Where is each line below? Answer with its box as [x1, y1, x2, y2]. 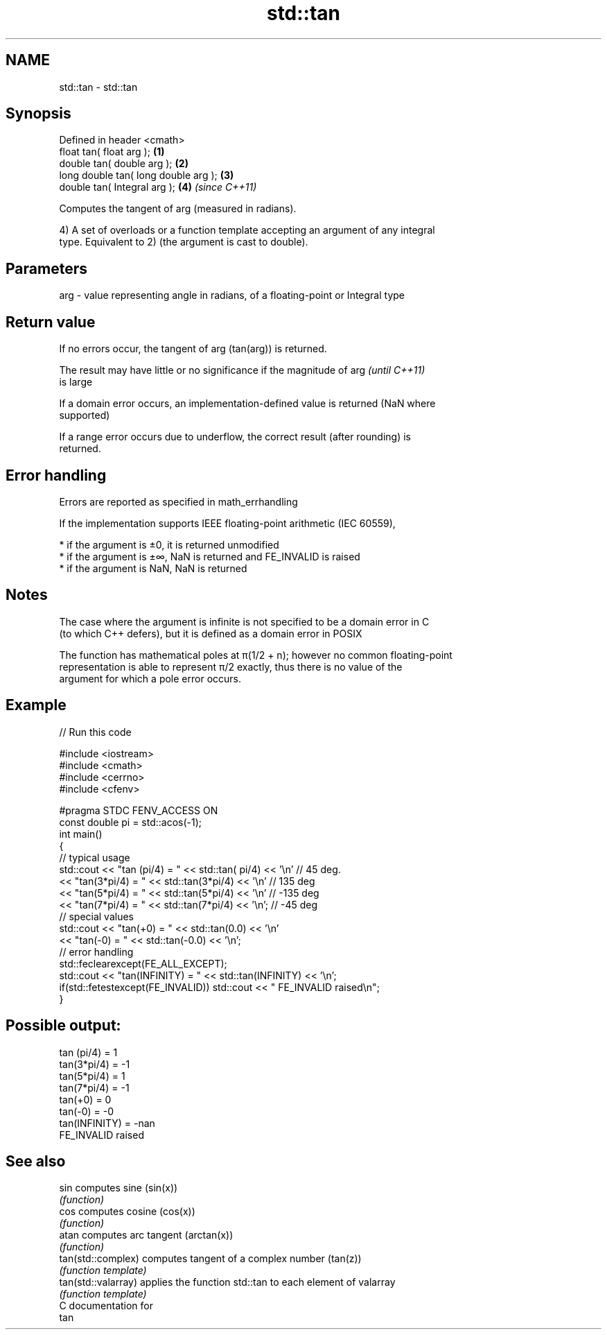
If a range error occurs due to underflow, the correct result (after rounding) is [59, 431, 411, 443]
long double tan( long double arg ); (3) [59, 169, 234, 182]
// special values [59, 910, 134, 922]
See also [6, 1152, 66, 1170]
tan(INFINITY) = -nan [59, 1117, 155, 1129]
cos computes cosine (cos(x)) [59, 1205, 195, 1218]
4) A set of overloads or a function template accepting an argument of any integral [59, 224, 435, 236]
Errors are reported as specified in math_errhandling [59, 495, 298, 508]
